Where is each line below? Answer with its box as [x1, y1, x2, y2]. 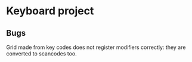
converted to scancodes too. [6, 50, 77, 57]
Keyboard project [6, 4, 94, 18]
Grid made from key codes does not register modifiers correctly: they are [6, 44, 186, 51]
